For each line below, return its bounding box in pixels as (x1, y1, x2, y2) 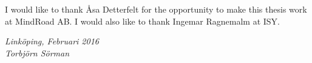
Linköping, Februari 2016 (5, 35, 99, 47)
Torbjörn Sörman (5, 46, 70, 59)
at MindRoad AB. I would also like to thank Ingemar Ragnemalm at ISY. (5, 14, 280, 27)
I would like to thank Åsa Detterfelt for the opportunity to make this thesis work (5, 3, 307, 15)
